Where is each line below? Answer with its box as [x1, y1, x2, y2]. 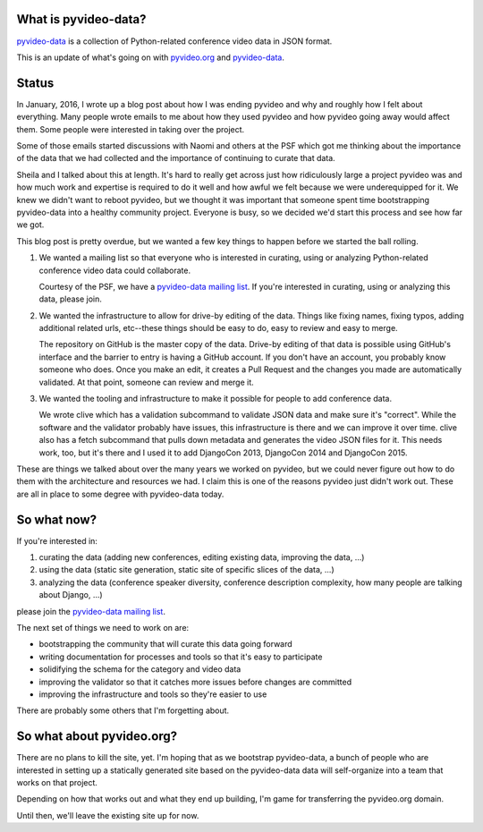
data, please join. [38, 293, 103, 304]
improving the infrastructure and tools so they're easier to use [38, 689, 267, 700]
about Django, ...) [38, 590, 103, 600]
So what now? [16, 512, 97, 527]
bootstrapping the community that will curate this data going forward [38, 639, 292, 649]
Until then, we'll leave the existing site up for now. [16, 810, 199, 820]
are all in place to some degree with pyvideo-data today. [16, 488, 225, 499]
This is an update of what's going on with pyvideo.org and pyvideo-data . [16, 52, 285, 63]
